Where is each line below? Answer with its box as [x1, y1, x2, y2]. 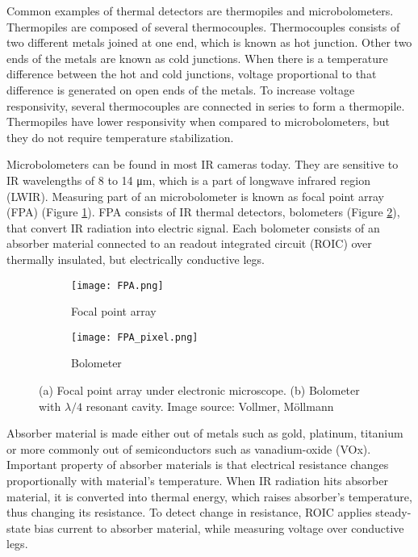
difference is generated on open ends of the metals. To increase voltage [6, 81, 355, 98]
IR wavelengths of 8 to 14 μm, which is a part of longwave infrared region [6, 171, 370, 188]
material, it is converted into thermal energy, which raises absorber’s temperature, [6, 488, 412, 505]
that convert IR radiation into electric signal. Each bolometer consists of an [6, 219, 380, 236]
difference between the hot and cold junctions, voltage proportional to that [6, 65, 377, 82]
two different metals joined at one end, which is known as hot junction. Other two [6, 34, 412, 51]
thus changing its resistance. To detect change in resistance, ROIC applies [6, 504, 372, 521]
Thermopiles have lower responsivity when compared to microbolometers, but [6, 113, 390, 130]
